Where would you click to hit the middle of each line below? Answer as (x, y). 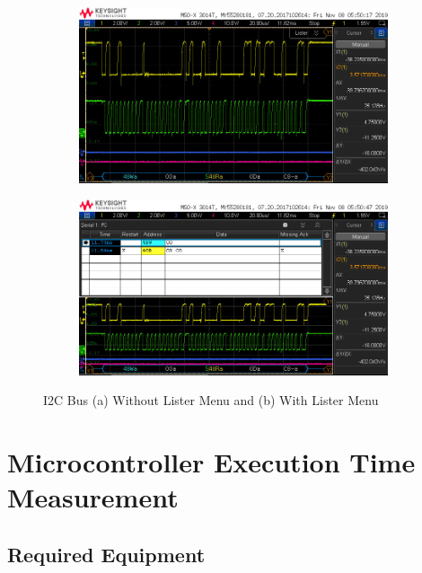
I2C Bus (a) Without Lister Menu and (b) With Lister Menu (211, 400)
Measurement (93, 497)
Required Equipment (106, 555)
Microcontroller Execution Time (211, 462)
